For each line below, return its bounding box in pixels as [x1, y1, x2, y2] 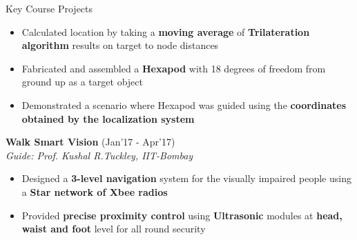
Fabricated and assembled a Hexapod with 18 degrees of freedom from [21, 61, 326, 75]
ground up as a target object [21, 74, 143, 89]
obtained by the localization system [21, 111, 195, 126]
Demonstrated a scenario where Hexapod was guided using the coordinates [21, 97, 347, 112]
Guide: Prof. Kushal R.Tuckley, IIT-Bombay [6, 148, 193, 162]
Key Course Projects [6, 1, 93, 15]
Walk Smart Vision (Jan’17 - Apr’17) [6, 134, 175, 149]
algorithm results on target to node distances [21, 38, 219, 52]
